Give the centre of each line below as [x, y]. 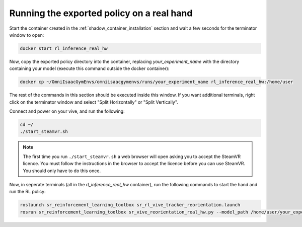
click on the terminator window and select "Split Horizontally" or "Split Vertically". [94, 102]
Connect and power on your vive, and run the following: [67, 111]
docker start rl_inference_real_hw [64, 48]
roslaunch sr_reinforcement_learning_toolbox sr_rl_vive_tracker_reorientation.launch [130, 205]
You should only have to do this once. [62, 171]
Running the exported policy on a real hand [101, 13]
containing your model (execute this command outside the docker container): [89, 68]
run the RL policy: [27, 192]
